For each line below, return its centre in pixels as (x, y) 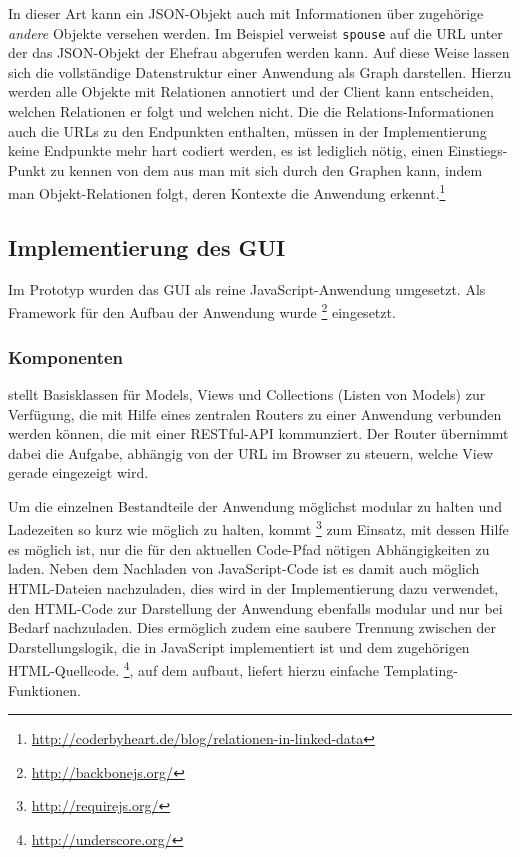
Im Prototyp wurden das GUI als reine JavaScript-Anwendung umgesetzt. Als (247, 288)
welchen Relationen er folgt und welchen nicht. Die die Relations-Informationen (251, 111)
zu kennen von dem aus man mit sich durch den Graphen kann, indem (266, 169)
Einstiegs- (477, 150)
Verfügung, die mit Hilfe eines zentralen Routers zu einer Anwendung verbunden (255, 413)
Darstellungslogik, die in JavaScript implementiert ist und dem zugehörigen (239, 646)
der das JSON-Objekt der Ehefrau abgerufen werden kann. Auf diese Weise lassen (259, 52)
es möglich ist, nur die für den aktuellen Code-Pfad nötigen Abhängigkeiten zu (249, 548)
